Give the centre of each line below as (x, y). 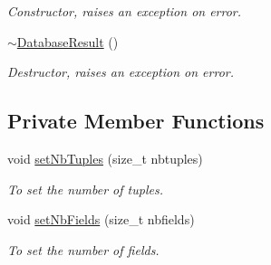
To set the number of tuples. (85, 189)
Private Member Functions (136, 121)
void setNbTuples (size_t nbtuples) (105, 158)
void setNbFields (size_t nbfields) (101, 219)
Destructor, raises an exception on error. (121, 72)
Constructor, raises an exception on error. (125, 11)
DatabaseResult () (68, 41)
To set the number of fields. (83, 249)
